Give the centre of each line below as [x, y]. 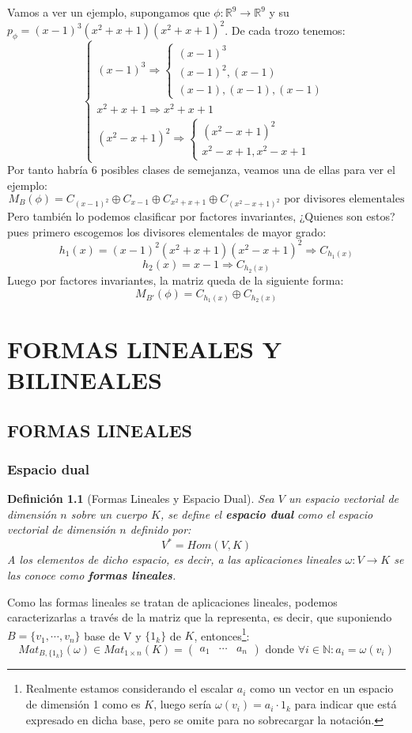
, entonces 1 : [222, 634]
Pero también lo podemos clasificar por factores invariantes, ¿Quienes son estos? [201, 216]
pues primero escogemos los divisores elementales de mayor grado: [167, 231]
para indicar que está [346, 704]
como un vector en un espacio [321, 688]
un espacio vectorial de [343, 499]
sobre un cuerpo [109, 514]
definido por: [161, 529]
